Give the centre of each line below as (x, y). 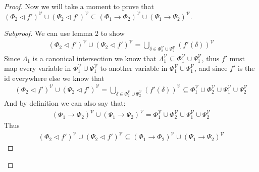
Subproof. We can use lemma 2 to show (64, 33)
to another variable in (134, 68)
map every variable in (38, 68)
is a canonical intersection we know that (94, 58)
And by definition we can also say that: (65, 103)
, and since (211, 68)
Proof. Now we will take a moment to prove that (79, 6)
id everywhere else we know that (54, 78)
